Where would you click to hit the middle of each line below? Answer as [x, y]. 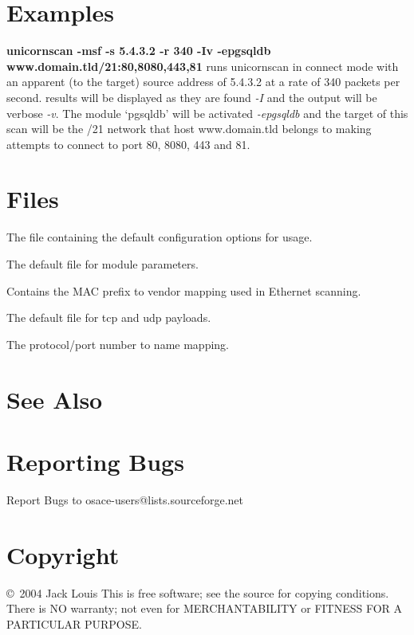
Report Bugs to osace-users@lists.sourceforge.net [125, 499]
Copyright [63, 554]
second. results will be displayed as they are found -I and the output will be [192, 97]
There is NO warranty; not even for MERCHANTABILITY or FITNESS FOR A [205, 608]
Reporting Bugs [95, 461]
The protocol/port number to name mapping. [118, 344]
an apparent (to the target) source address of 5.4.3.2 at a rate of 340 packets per [203, 82]
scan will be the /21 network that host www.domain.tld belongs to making [189, 129]
